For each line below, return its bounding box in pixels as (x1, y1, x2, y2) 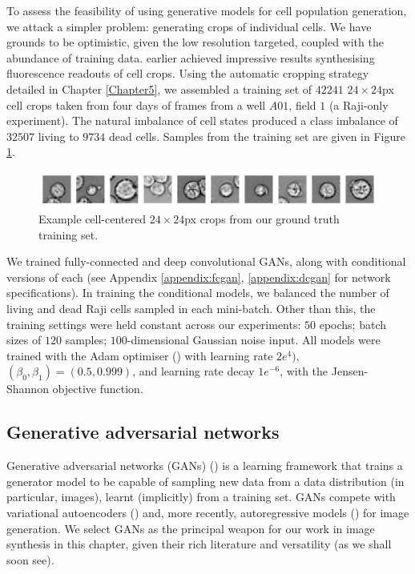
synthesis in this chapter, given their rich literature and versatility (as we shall (6, 536, 392, 552)
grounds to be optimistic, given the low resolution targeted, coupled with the (6, 34, 384, 50)
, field (288, 96, 316, 113)
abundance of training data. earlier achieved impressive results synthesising (6, 49, 375, 66)
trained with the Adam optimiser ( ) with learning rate (6, 347, 273, 363)
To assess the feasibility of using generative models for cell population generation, (6, 2, 407, 18)
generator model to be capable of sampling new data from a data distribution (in (6, 472, 405, 489)
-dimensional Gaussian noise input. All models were (127, 331, 381, 348)
